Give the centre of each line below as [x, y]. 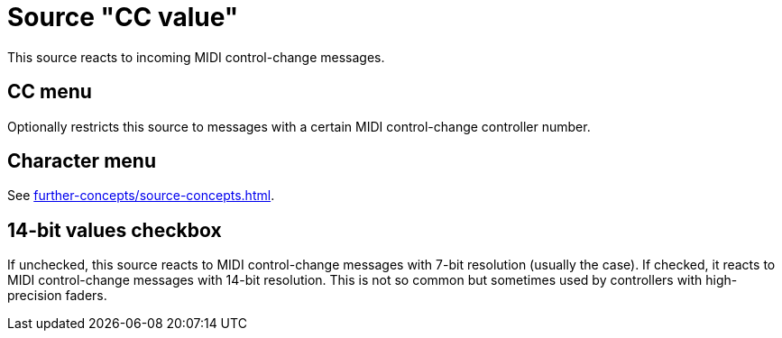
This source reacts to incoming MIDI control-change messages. [196, 57]
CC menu [50, 92]
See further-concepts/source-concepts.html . [141, 196]
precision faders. [57, 296]
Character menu [82, 161]
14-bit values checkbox [115, 230]
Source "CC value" [123, 17]
